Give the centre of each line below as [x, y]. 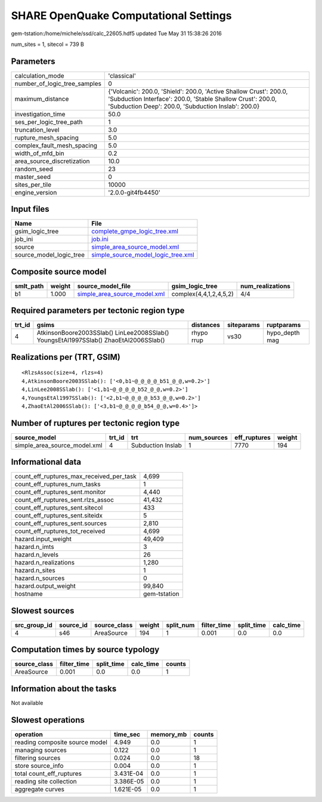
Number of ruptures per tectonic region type [95, 423]
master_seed [32, 177]
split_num [180, 625]
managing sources [41, 750]
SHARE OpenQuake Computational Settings [121, 16]
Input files [30, 209]
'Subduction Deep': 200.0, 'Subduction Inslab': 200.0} [184, 106]
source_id [73, 625]
